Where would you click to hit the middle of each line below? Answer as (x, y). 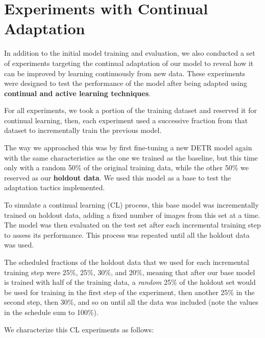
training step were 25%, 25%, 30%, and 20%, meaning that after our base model (130, 272)
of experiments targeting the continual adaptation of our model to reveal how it (129, 63)
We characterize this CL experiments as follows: (79, 329)
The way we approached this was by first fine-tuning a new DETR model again (128, 148)
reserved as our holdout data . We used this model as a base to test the (117, 177)
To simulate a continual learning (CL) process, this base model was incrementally (131, 205)
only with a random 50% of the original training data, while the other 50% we (126, 167)
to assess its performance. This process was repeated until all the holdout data (127, 234)
